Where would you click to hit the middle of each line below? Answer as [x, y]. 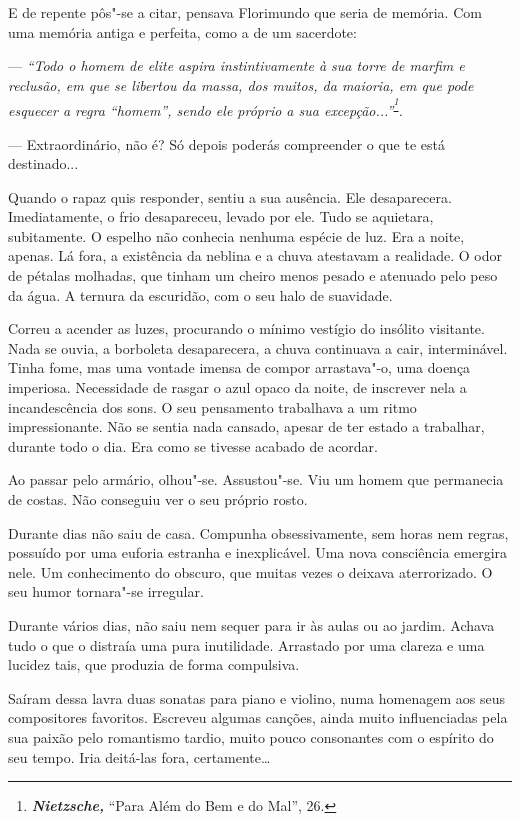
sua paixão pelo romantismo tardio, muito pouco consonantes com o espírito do [251, 736]
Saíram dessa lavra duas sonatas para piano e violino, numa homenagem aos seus [256, 697]
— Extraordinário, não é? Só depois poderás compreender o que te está [226, 143]
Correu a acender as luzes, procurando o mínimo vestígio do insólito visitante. [246, 328]
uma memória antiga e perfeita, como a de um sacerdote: [182, 31]
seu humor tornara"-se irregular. [106, 591]
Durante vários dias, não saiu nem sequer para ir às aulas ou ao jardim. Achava [251, 624]
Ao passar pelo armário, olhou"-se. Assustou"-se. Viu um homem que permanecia [256, 479]
